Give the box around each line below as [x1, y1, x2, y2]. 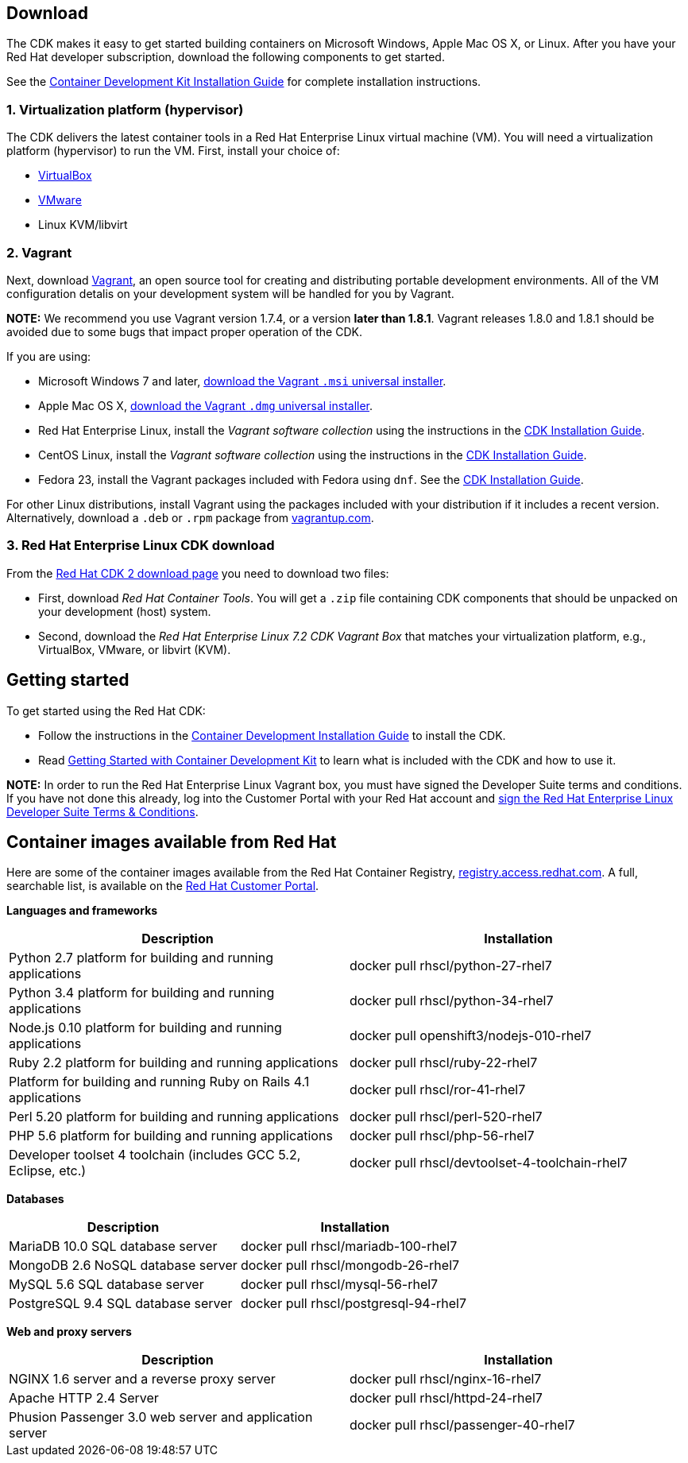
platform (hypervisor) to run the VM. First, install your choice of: [6, 144, 340, 158]
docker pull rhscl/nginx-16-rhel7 [350, 1371, 542, 1388]
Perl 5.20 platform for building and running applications [9, 1109, 339, 1125]
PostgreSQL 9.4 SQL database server [9, 1295, 233, 1312]
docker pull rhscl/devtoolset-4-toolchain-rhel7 [350, 1155, 628, 1171]
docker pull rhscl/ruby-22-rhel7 [350, 1055, 538, 1071]
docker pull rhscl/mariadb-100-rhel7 [240, 1238, 458, 1255]
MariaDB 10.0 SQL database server [9, 1238, 218, 1255]
